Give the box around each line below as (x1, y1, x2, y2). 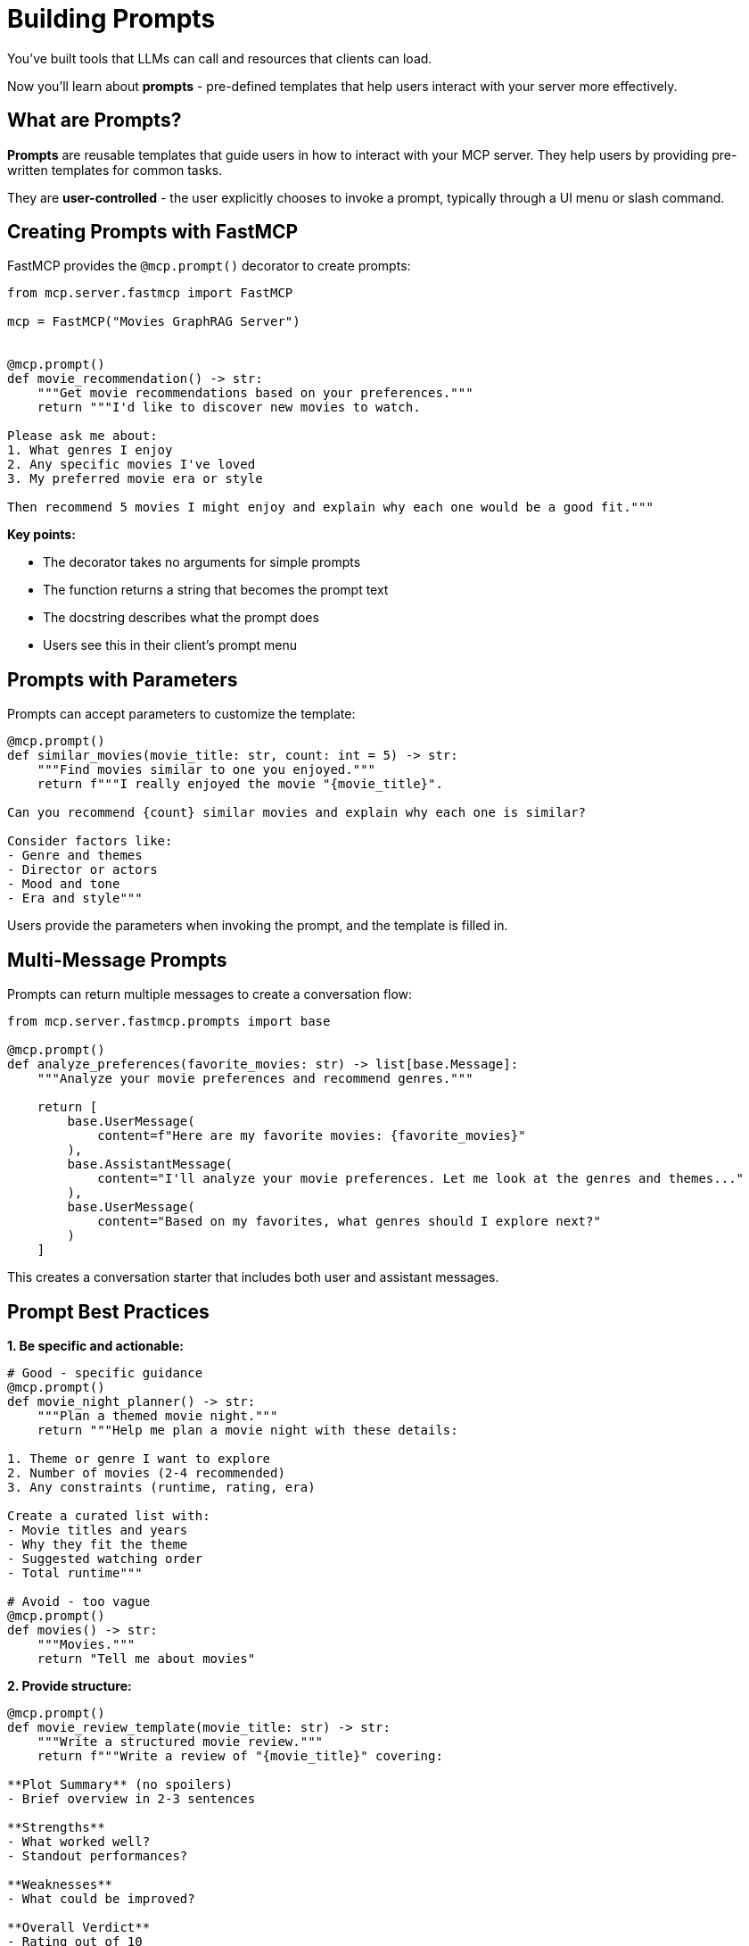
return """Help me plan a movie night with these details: (37, 1422, 458, 1437)
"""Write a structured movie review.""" (37, 1734, 324, 1749)
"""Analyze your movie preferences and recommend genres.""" (37, 1071, 473, 1086)
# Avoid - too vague (7, 1593, 151, 1609)
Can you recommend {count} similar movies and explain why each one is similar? (7, 805, 587, 820)
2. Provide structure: (7, 1677, 132, 1693)
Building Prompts (7, 4, 216, 34)
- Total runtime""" (7, 1565, 143, 1580)
